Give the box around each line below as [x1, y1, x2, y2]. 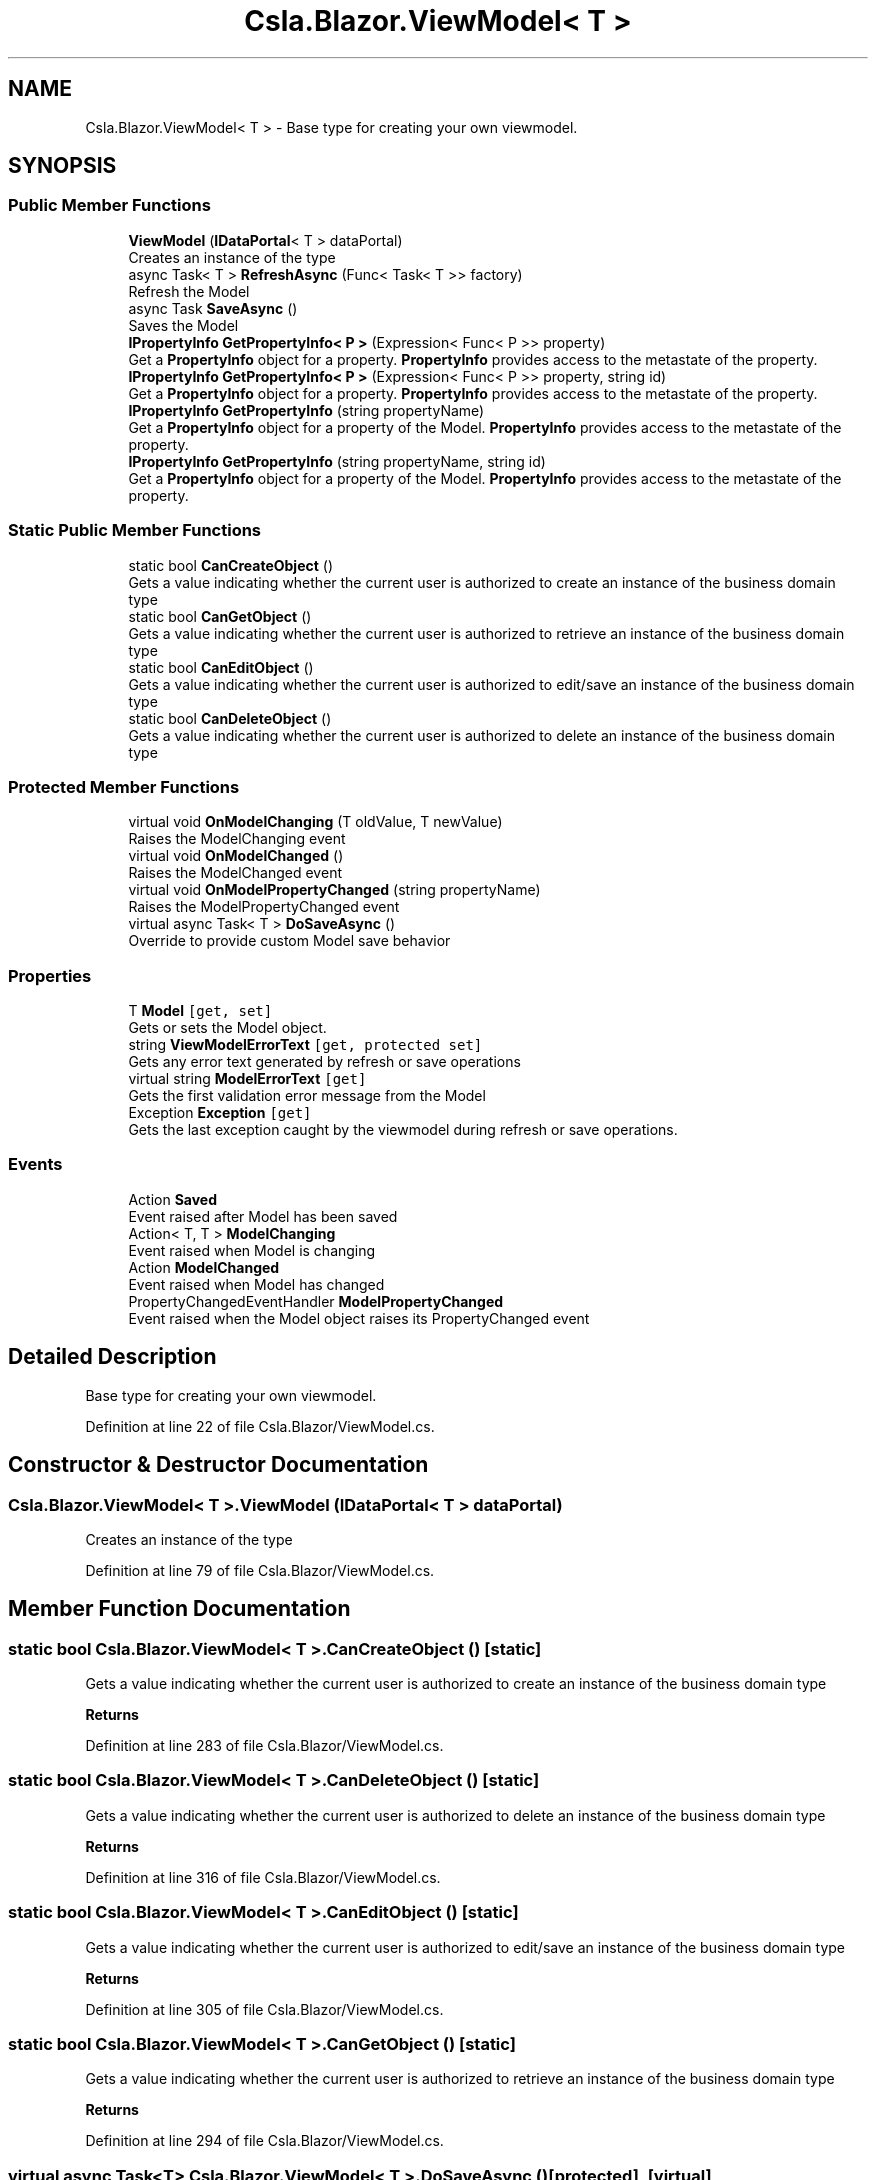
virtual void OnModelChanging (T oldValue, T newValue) [128, 813, 503, 831]
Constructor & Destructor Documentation [8, 1452, 429, 1478]
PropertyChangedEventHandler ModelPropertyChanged [128, 1292, 504, 1310]
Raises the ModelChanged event [128, 864, 342, 882]
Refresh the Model [128, 282, 250, 300]
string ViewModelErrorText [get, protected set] [128, 1036, 483, 1054]
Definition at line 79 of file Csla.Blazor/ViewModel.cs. [85, 1561, 435, 1579]
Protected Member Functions [8, 776, 240, 797]
